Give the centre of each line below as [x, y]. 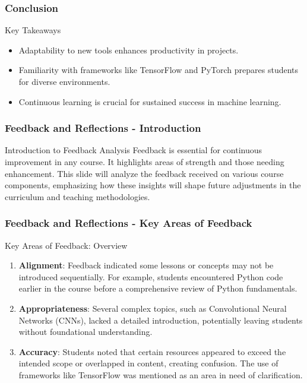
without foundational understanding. [86, 332]
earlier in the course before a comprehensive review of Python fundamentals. [158, 288]
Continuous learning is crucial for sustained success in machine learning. [150, 101]
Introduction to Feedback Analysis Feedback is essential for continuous [134, 150]
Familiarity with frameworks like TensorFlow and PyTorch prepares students [159, 70]
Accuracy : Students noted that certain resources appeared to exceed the [152, 351]
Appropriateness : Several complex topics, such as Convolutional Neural [153, 308]
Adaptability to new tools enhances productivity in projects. [129, 50]
